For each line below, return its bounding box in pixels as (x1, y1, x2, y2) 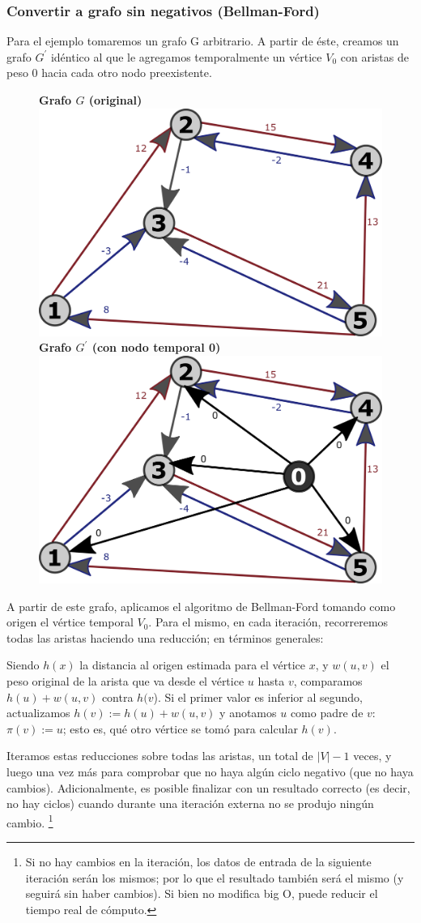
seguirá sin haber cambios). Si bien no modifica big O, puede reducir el (25, 885, 378, 902)
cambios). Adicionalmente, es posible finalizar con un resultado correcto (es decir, (6, 779, 410, 796)
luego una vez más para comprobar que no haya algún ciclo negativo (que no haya (6, 763, 414, 780)
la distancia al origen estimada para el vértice (79, 656, 306, 673)
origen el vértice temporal (6, 613, 134, 630)
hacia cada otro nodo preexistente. (41, 64, 212, 81)
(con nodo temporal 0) (91, 339, 221, 356)
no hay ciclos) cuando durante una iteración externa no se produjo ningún (6, 795, 374, 812)
